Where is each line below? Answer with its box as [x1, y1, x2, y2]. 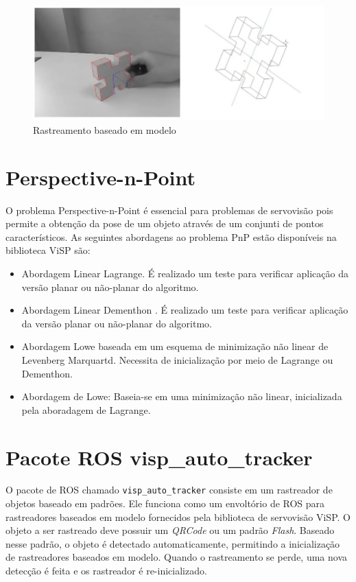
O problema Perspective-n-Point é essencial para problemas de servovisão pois [5, 202, 333, 217]
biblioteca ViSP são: [5, 243, 91, 257]
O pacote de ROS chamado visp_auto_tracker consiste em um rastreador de [5, 482, 333, 497]
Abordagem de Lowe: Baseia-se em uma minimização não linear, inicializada [21, 389, 342, 404]
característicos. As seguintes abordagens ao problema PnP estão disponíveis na [5, 229, 337, 244]
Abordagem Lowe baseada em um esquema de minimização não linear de [21, 339, 329, 353]
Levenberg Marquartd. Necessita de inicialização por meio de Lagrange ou [21, 352, 333, 366]
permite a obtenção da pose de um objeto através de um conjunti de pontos [5, 216, 324, 231]
